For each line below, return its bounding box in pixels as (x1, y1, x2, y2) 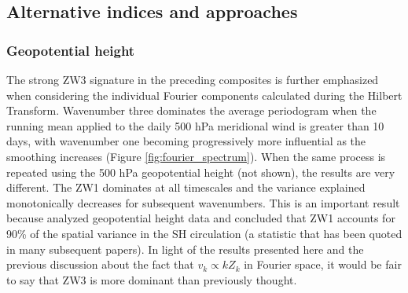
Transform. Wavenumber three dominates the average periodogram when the (6, 102, 377, 119)
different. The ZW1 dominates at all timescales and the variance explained (6, 179, 366, 196)
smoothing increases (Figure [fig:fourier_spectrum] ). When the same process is (6, 148, 386, 164)
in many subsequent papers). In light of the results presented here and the (6, 240, 364, 257)
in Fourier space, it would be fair (244, 256, 402, 273)
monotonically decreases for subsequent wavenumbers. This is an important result (6, 194, 400, 211)
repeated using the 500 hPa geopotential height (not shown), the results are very (6, 163, 395, 180)
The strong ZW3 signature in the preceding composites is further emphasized (6, 71, 379, 87)
